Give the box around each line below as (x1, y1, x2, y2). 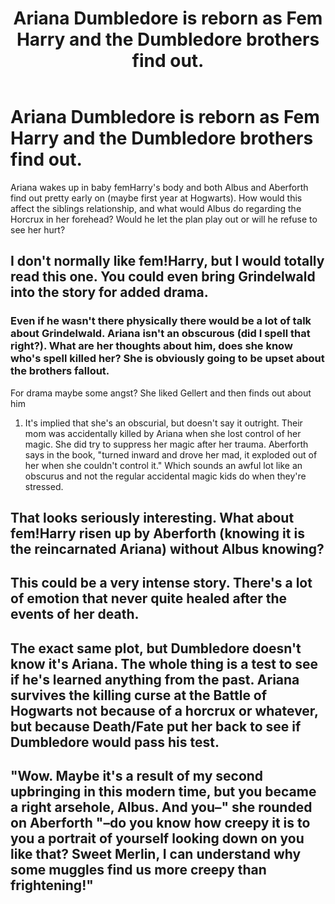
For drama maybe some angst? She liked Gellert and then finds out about (10, 387, 312, 399)
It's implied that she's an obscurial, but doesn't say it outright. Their (24, 417, 303, 429)
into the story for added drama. (10, 284, 209, 301)
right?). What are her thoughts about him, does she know (10, 339, 293, 353)
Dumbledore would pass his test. (10, 733, 220, 751)
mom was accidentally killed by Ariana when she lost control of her (24, 427, 302, 439)
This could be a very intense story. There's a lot (10, 575, 313, 592)
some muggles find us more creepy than (10, 862, 267, 879)
